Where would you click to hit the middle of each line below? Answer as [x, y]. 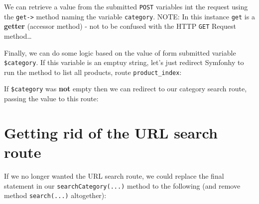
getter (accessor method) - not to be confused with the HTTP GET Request [120, 26]
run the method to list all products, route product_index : [93, 72]
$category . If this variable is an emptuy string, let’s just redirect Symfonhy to [124, 62]
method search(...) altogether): [55, 195]
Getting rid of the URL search [111, 132]
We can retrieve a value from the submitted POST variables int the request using [126, 6]
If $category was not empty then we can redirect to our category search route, [126, 89]
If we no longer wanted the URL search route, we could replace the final [114, 176]
